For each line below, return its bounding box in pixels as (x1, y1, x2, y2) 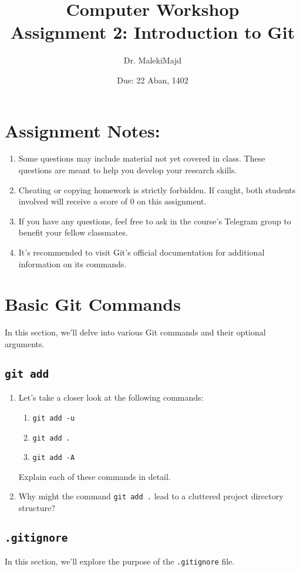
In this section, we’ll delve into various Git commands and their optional (5, 326, 266, 338)
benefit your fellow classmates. (18, 226, 128, 239)
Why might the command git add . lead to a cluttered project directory (18, 490, 284, 502)
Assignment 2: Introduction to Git (10, 20, 295, 44)
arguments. (5, 337, 45, 350)
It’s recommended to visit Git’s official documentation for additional (18, 246, 265, 258)
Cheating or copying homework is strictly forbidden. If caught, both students (18, 183, 296, 196)
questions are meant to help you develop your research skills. (18, 164, 237, 176)
